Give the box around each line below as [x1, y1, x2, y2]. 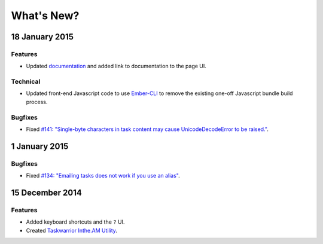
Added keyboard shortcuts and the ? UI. [26, 218, 125, 225]
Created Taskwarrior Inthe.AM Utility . [26, 227, 118, 234]
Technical [11, 78, 41, 86]
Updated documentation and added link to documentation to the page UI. [26, 63, 206, 70]
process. [26, 98, 48, 105]
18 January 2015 [11, 32, 74, 42]
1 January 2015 [11, 141, 69, 151]
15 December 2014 [11, 187, 82, 197]
